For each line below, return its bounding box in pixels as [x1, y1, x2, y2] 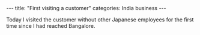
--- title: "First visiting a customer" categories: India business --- [6, 5, 166, 11]
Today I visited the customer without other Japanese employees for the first [6, 16, 194, 23]
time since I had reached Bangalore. [6, 23, 95, 29]
